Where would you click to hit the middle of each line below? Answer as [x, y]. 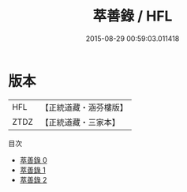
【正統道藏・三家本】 [80, 122]
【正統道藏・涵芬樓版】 [84, 107]
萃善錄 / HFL [133, 16]
